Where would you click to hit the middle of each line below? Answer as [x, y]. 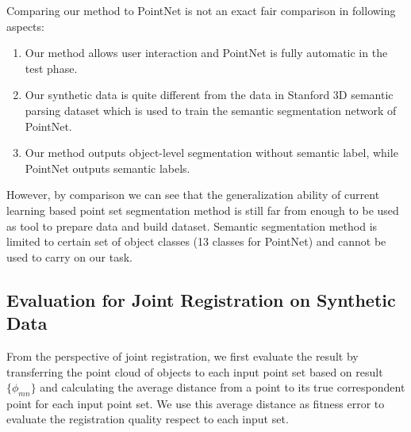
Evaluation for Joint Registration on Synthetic [201, 299]
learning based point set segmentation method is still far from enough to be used [203, 210]
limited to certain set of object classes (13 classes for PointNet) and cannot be [196, 241]
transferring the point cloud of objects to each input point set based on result [195, 371]
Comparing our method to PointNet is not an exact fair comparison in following [201, 10]
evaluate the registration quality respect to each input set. [148, 419]
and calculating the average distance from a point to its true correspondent [223, 387]
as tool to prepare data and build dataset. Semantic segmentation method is [192, 226]
